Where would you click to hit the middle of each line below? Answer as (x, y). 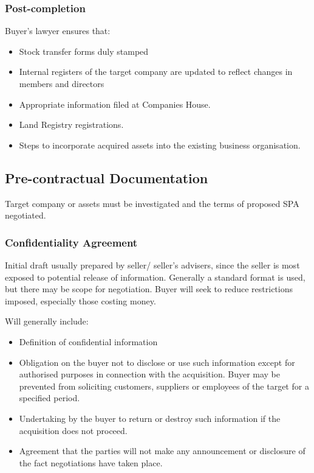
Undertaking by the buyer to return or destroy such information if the (150, 418)
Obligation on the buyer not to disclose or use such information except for (157, 362)
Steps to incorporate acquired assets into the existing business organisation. (160, 145)
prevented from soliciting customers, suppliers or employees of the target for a (164, 386)
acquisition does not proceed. (73, 430)
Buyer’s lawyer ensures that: (58, 31)
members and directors (62, 83)
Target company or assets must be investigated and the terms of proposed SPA (152, 203)
